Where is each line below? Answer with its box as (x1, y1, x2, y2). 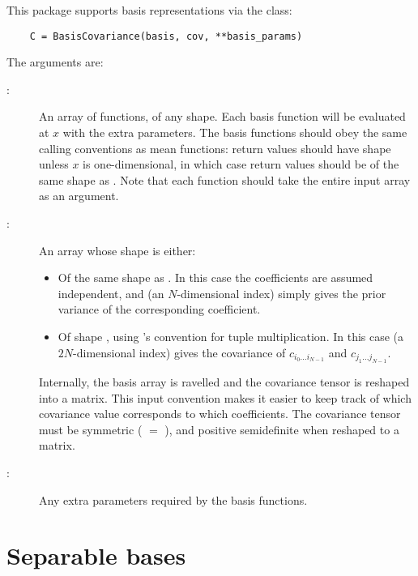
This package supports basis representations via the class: (6, 2, 292, 18)
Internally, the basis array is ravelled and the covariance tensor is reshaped (39, 373, 410, 390)
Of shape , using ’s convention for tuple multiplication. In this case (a (58, 327, 404, 344)
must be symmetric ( (39, 420, 143, 437)
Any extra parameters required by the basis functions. (39, 491, 308, 508)
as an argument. (39, 187, 119, 204)
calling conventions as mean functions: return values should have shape (39, 139, 391, 156)
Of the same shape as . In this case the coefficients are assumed (58, 269, 373, 286)
